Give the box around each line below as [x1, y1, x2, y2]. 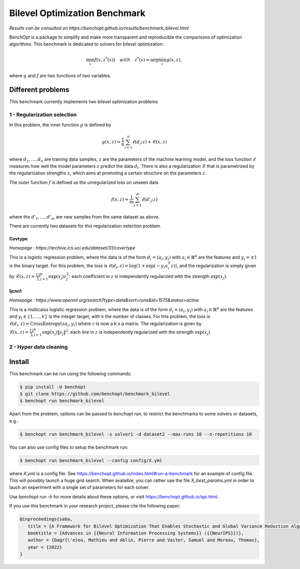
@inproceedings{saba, [19, 516, 73, 522]
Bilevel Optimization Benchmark [9, 8, 146, 19]
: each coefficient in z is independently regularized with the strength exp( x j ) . [68, 273, 227, 280]
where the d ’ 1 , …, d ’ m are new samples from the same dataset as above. [9, 213, 160, 221]
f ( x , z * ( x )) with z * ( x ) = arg [94, 56, 158, 63]
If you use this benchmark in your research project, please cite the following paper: [9, 503, 180, 509]
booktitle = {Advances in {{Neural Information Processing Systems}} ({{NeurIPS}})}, [27, 530, 244, 536]
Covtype [9, 236, 28, 241]
